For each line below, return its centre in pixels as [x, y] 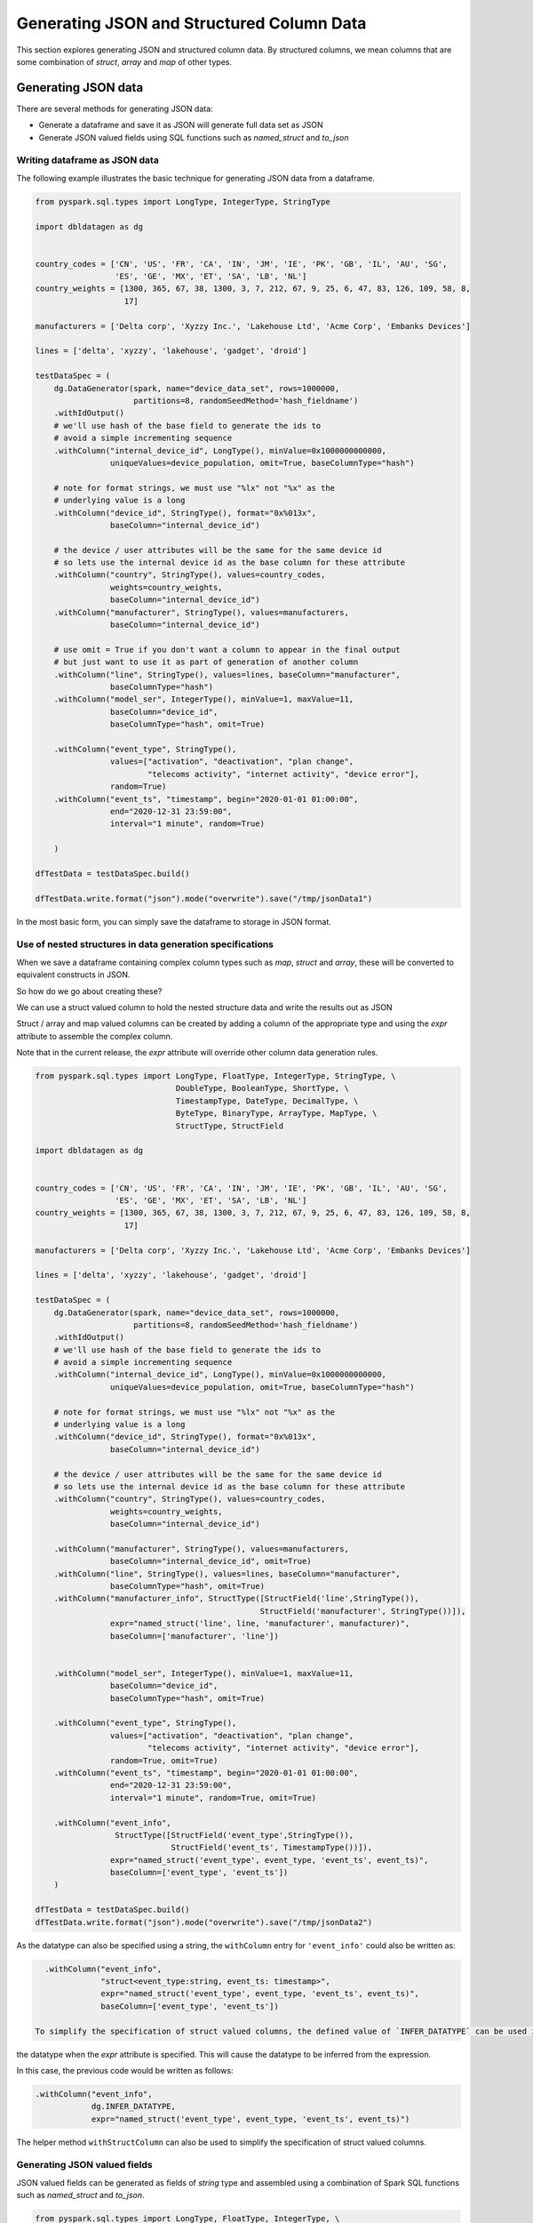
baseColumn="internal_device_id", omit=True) [211, 1561]
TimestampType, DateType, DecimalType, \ [267, 1101]
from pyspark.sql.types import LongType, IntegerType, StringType [183, 201]
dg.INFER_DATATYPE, [134, 2107]
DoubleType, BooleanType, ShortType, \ [263, 1088]
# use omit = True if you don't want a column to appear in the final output [227, 650]
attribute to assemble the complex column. [95, 1036]
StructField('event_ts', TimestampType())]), [272, 1848]
